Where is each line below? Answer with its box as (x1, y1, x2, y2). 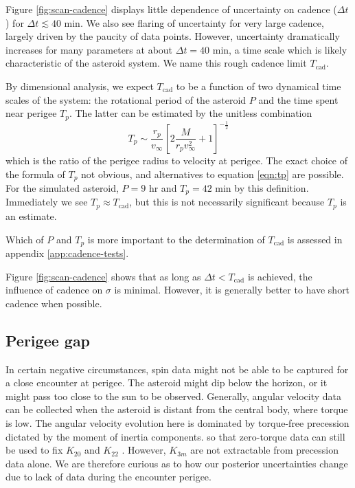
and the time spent (258, 92, 339, 107)
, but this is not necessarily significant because (129, 195, 325, 209)
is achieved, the (247, 269, 312, 283)
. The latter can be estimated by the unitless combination (69, 106, 312, 120)
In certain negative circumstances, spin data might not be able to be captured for (5, 362, 349, 376)
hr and (148, 181, 177, 195)
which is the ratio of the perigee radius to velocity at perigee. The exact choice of (5, 153, 348, 167)
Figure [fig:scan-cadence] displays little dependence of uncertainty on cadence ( (5, 2, 337, 16)
